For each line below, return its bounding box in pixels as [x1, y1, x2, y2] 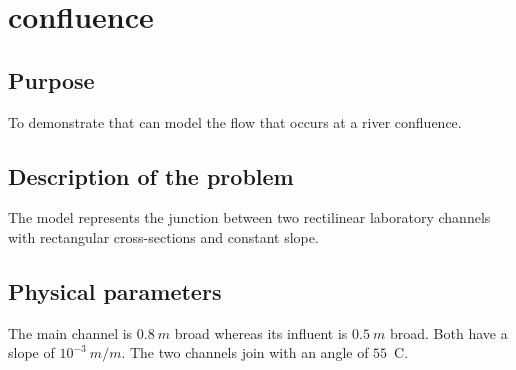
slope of [8, 342, 55, 363]
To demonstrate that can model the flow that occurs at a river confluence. [8, 111, 462, 132]
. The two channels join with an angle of [121, 342, 369, 363]
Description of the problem [8, 160, 294, 191]
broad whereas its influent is [174, 322, 348, 343]
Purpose [8, 64, 95, 95]
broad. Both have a [389, 322, 508, 343]
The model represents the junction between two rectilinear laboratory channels [8, 207, 491, 228]
